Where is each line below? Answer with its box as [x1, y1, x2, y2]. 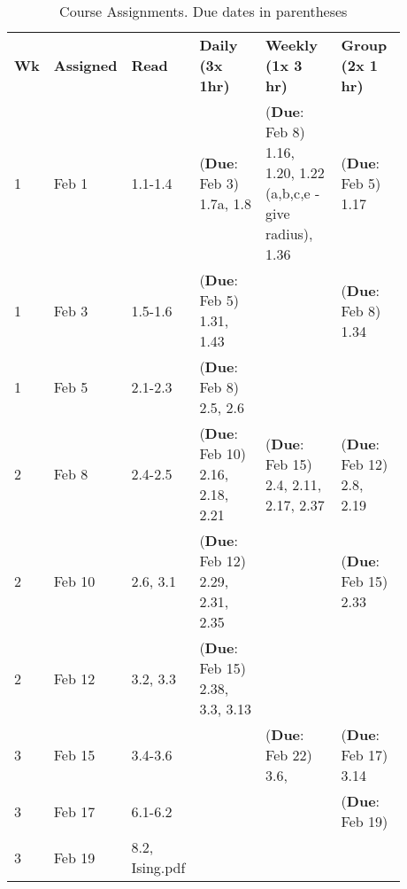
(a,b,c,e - [265, 183, 320, 203]
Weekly [265, 35, 318, 55]
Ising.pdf [131, 857, 186, 877]
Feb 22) [265, 745, 312, 765]
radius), [265, 223, 313, 244]
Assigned [53, 55, 118, 75]
